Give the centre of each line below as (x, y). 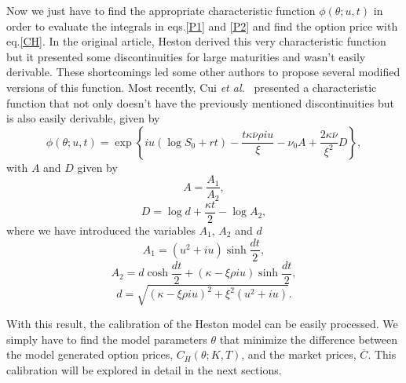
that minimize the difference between (308, 339)
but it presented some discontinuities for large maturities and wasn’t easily (186, 56)
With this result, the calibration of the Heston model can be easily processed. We (202, 324)
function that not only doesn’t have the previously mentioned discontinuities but (200, 102)
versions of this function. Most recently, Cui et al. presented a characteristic (192, 87)
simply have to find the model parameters (107, 339)
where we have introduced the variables (101, 230)
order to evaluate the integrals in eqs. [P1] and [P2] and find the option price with (202, 26)
